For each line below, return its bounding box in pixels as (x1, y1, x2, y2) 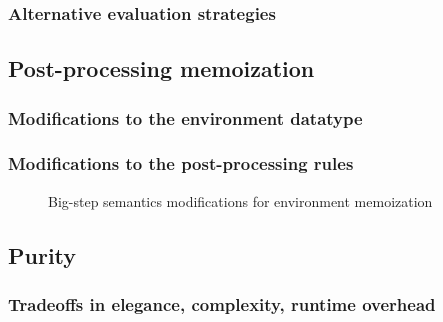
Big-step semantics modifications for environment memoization (48, 190, 433, 211)
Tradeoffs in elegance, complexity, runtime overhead (8, 291, 436, 316)
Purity (8, 239, 77, 270)
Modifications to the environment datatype (8, 105, 363, 130)
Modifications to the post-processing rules (8, 151, 354, 176)
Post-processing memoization (8, 53, 315, 84)
